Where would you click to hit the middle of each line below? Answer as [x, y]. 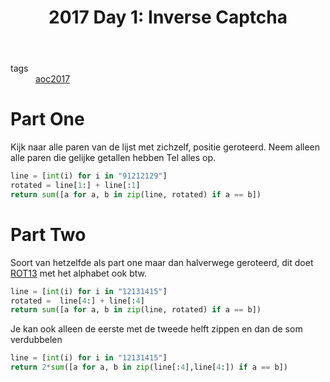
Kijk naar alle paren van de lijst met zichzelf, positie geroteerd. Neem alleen [165, 147]
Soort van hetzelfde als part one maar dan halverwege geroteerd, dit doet [162, 262]
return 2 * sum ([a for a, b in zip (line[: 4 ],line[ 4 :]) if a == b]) [149, 367]
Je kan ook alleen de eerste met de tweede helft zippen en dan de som [156, 329]
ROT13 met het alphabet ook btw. [78, 273]
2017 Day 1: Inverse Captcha [168, 17]
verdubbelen [36, 340]
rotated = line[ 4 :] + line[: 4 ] [77, 301]
